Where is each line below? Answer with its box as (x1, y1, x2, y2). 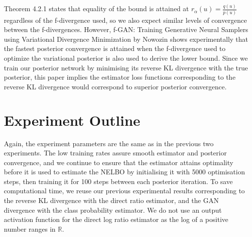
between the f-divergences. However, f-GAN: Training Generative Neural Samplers (4, 24, 249, 34)
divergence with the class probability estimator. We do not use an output (4, 204, 222, 215)
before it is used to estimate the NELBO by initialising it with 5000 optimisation (4, 167, 245, 177)
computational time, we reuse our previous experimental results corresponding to (4, 186, 245, 196)
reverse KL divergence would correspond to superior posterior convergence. (4, 81, 227, 91)
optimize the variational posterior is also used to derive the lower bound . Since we (4, 53, 248, 63)
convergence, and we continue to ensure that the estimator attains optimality (4, 157, 234, 167)
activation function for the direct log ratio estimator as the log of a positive (4, 214, 228, 224)
